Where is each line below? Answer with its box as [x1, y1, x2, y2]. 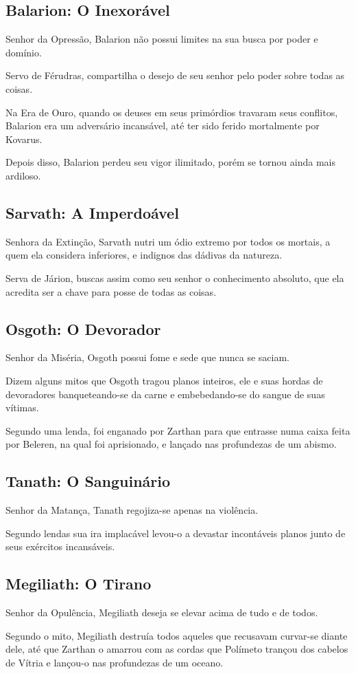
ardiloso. [5, 168, 41, 182]
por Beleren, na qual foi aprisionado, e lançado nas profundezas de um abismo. [5, 437, 337, 451]
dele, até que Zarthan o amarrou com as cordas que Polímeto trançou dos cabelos [5, 642, 348, 656]
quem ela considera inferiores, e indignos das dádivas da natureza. [5, 248, 283, 262]
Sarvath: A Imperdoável [5, 202, 179, 223]
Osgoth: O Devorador [5, 318, 161, 339]
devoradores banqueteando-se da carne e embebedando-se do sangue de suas [5, 387, 325, 401]
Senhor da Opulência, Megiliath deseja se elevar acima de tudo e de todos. [5, 605, 318, 620]
